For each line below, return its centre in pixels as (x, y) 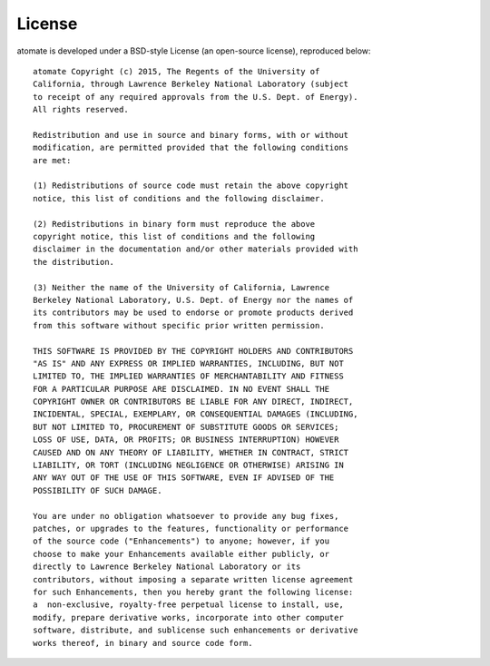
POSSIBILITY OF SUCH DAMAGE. (98, 490)
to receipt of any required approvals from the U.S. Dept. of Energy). (196, 97)
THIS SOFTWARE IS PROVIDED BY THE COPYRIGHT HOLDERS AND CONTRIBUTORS (193, 351)
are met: (52, 160)
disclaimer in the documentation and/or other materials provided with (196, 249)
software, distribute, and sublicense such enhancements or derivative (196, 630)
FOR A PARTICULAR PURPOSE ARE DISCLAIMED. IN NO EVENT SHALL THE (181, 389)
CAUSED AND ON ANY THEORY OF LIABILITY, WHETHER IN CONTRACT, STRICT (191, 452)
